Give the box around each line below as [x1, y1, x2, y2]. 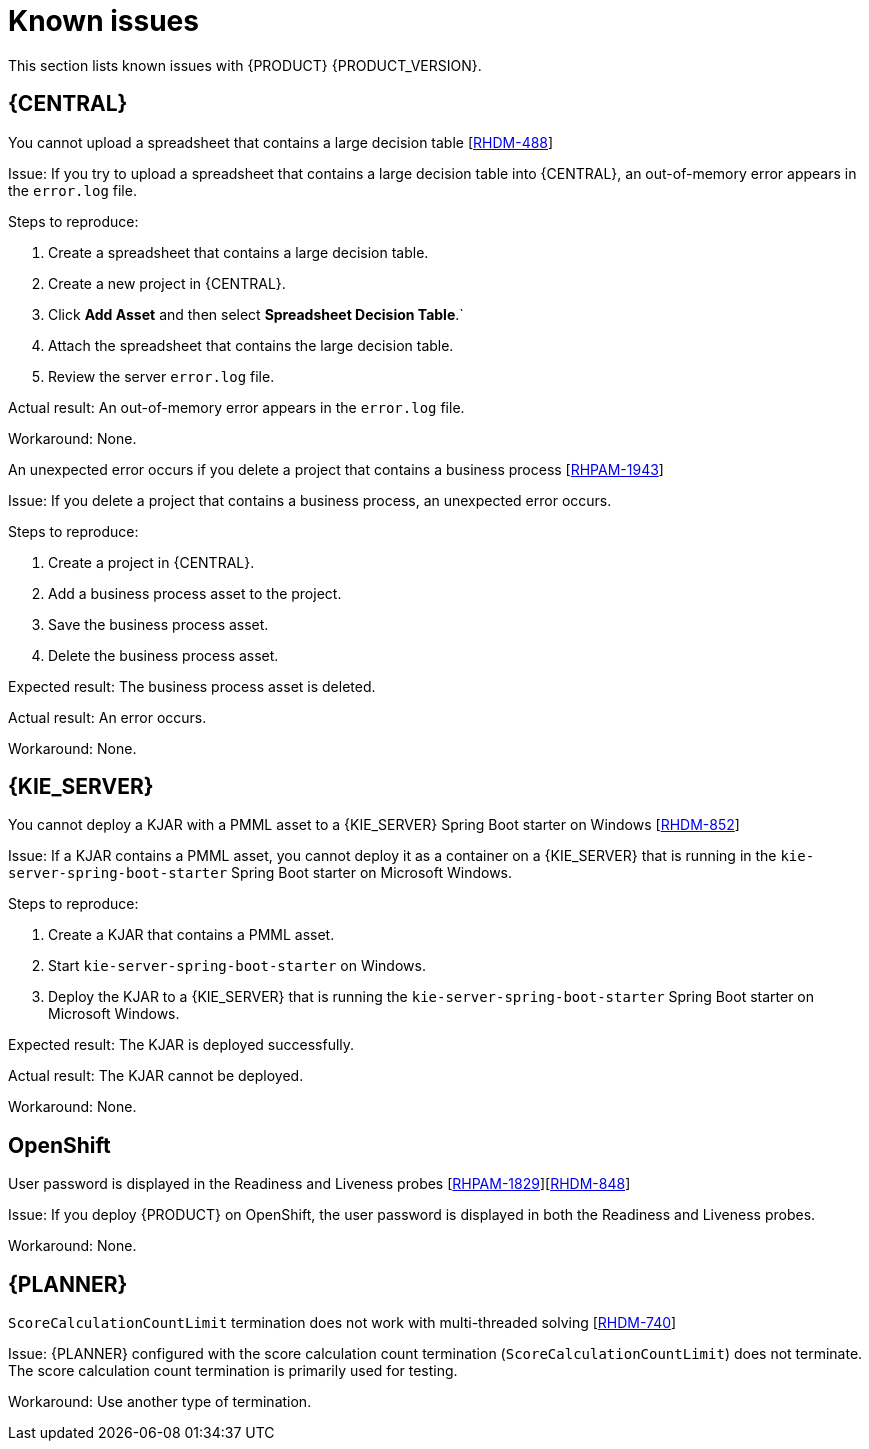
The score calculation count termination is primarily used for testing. [8, 1362, 458, 1380]
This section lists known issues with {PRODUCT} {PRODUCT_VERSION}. [8, 56, 482, 74]
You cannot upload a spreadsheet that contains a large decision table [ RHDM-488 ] [8, 133, 554, 151]
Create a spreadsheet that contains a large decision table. [48, 243, 429, 261]
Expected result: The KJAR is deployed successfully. [8, 1036, 355, 1054]
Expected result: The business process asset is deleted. [8, 677, 376, 695]
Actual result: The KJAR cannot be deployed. [8, 1067, 304, 1085]
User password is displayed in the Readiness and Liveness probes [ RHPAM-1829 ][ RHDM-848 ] [8, 1175, 631, 1193]
